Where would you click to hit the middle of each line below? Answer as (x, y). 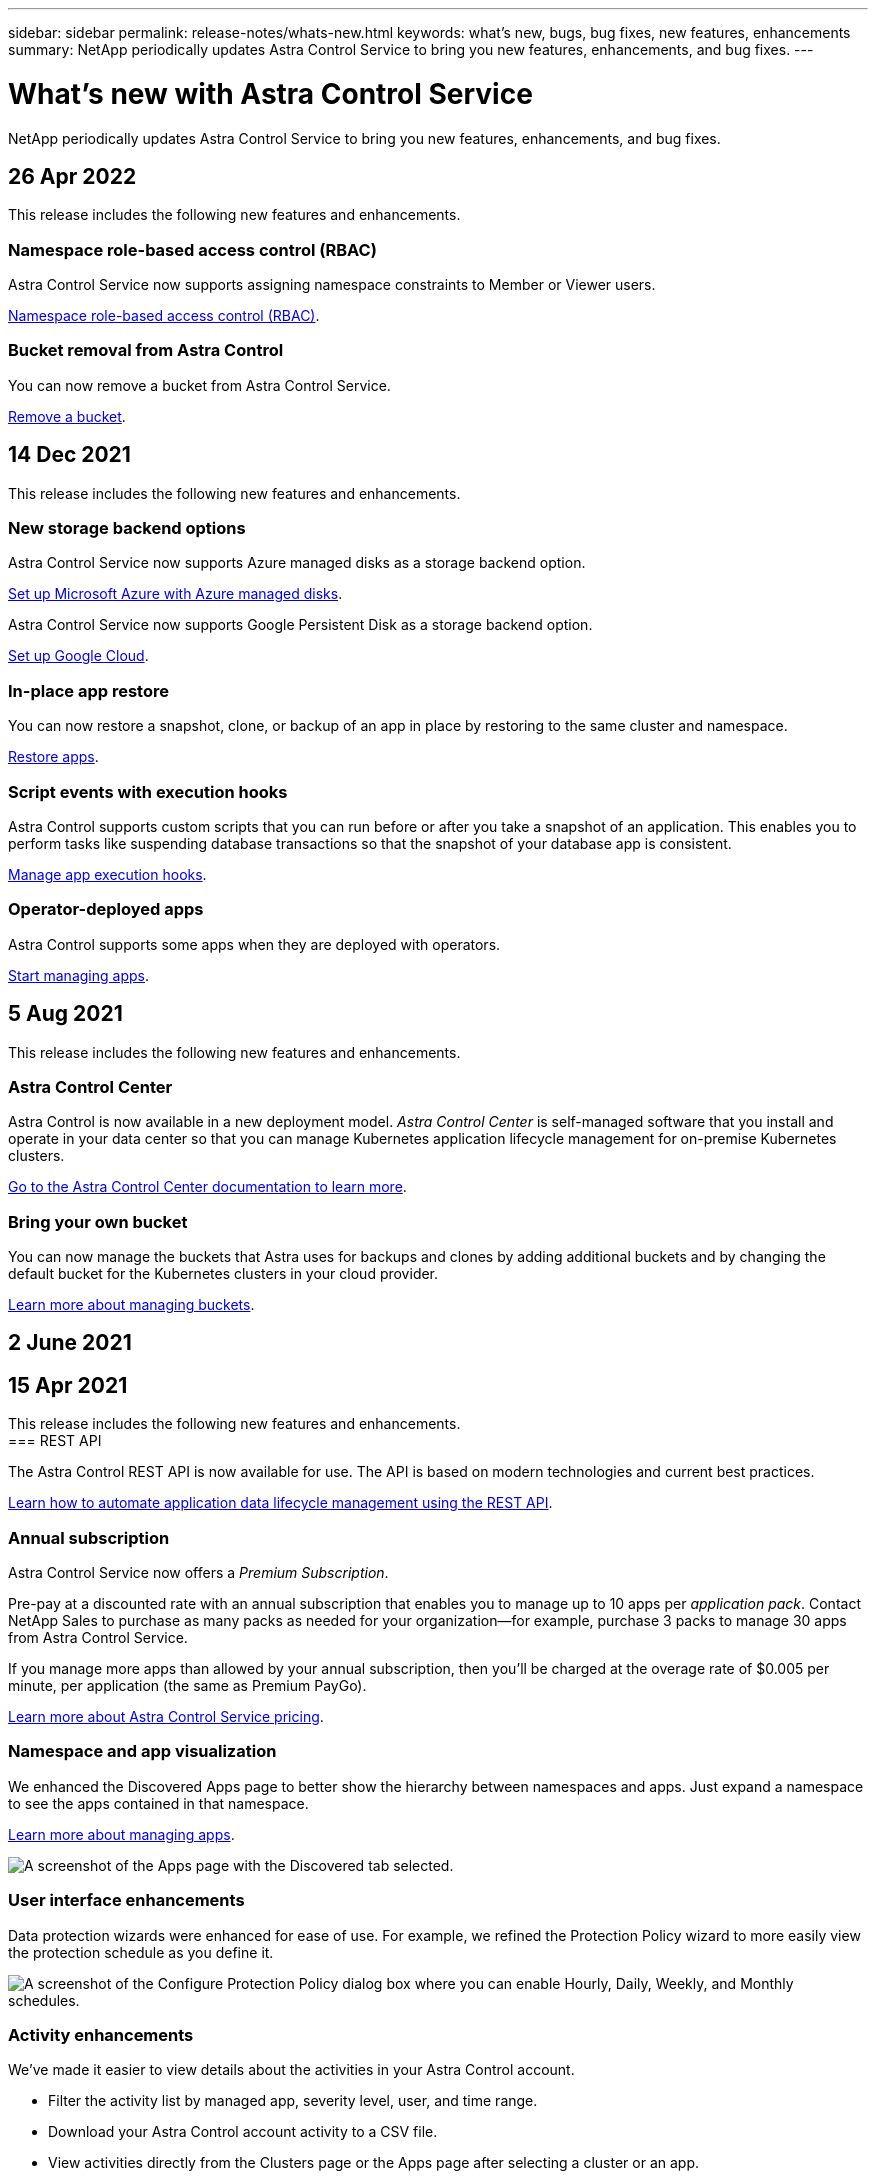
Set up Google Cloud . (78, 656)
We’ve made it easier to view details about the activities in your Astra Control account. (291, 2070)
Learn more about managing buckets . (131, 1305)
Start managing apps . (78, 975)
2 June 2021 (70, 1343)
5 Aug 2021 (65, 1014)
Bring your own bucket (98, 1221)
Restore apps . (53, 757)
